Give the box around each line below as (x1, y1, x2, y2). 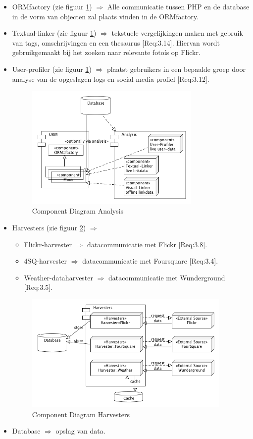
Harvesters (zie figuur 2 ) (12, 222, 86, 233)
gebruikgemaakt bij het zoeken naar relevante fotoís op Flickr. (12, 47, 201, 57)
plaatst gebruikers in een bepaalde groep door (106, 63, 246, 74)
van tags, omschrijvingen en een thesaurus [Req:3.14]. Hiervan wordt (12, 37, 220, 48)
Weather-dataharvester (24, 272, 94, 282)
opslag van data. (55, 426, 105, 436)
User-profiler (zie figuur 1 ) (12, 63, 92, 74)
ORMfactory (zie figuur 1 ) (12, 1, 92, 11)
